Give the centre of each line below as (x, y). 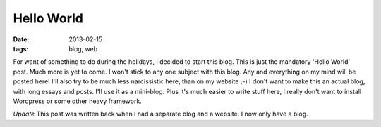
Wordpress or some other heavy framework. (78, 101)
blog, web (83, 48)
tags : (21, 48)
